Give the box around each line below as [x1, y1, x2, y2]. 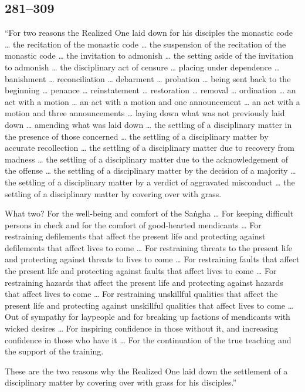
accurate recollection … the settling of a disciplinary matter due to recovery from [5, 141, 294, 154]
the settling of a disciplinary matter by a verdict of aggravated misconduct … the [5, 175, 295, 188]
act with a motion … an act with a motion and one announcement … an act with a [5, 95, 300, 107]
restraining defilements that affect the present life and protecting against [5, 230, 266, 242]
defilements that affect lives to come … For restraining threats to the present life [5, 241, 292, 254]
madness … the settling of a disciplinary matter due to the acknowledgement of [5, 153, 289, 165]
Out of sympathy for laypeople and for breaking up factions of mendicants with [5, 310, 290, 323]
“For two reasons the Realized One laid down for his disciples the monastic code [5, 26, 293, 39]
